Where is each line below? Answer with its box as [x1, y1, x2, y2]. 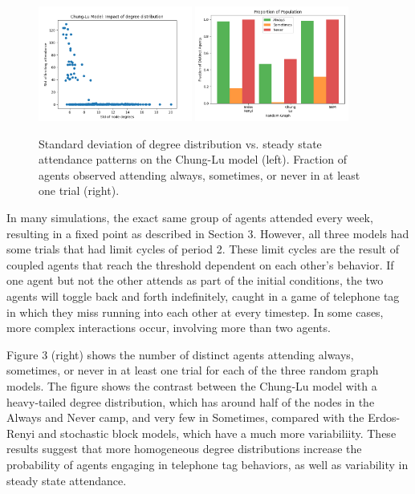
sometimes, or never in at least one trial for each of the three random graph [6, 362, 379, 379]
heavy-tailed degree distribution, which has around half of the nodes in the [6, 393, 375, 410]
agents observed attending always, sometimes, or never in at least [39, 166, 360, 183]
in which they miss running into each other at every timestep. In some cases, [6, 303, 384, 320]
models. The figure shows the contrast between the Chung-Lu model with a [6, 378, 377, 394]
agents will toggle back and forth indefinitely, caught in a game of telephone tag [6, 288, 400, 305]
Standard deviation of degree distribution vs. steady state [39, 135, 322, 152]
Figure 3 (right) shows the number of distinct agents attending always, [6, 346, 354, 362]
